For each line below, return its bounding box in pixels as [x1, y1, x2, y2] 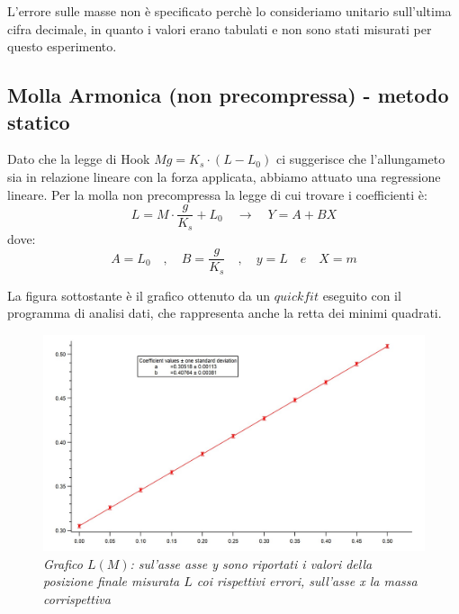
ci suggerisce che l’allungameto [275, 149, 445, 168]
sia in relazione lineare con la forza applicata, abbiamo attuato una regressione [7, 167, 441, 185]
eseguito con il [322, 285, 401, 304]
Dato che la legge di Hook [7, 149, 150, 168]
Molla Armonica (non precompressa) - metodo [7, 81, 449, 109]
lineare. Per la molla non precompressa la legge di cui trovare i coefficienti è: [7, 185, 427, 203]
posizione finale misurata [43, 572, 180, 591]
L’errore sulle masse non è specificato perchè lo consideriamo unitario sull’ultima [7, 2, 452, 20]
